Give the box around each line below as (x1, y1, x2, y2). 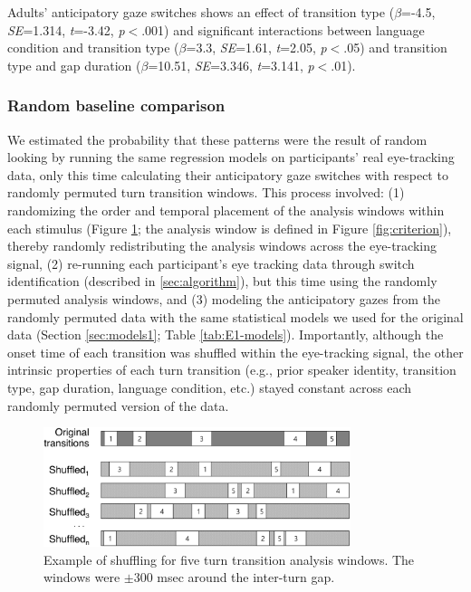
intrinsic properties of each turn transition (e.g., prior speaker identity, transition (7, 360, 457, 379)
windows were (43, 568, 120, 587)
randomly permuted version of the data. (7, 396, 229, 415)
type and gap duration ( (7, 55, 141, 74)
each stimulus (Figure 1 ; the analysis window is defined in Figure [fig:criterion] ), (7, 218, 452, 237)
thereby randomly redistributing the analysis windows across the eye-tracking (7, 236, 437, 255)
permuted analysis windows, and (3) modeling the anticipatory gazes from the (7, 289, 440, 308)
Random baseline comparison (7, 94, 226, 117)
